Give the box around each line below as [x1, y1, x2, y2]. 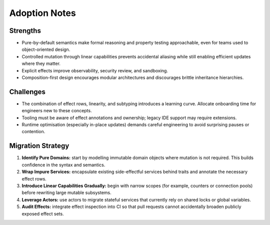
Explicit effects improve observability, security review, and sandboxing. [21, 67, 168, 73]
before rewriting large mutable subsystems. [21, 190, 112, 196]
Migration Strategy [9, 142, 69, 150]
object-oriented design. [21, 46, 70, 52]
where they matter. [21, 60, 61, 67]
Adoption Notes [9, 7, 76, 18]
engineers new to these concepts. [21, 108, 92, 114]
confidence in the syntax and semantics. [21, 162, 105, 168]
